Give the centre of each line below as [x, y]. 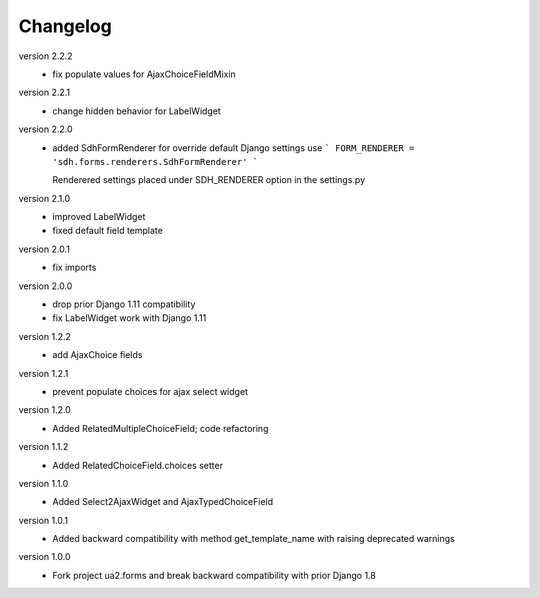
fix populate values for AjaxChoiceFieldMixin [144, 74]
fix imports [74, 267]
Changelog [65, 26]
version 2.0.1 [44, 249]
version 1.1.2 [43, 447]
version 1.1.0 [43, 483]
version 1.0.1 [43, 520]
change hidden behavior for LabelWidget [137, 111]
